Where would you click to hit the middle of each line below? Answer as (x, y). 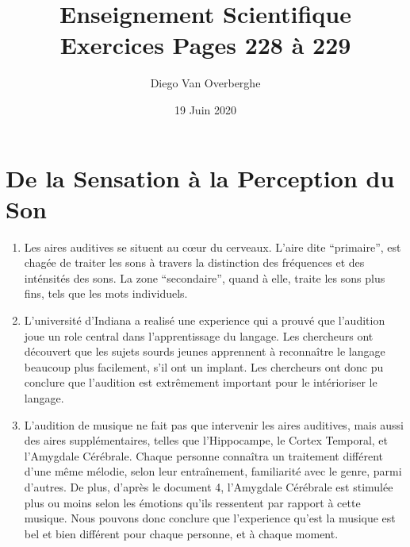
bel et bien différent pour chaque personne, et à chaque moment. (181, 533)
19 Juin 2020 (205, 109)
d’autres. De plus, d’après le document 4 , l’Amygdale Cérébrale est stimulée (209, 486)
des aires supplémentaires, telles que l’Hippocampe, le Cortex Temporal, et (206, 440)
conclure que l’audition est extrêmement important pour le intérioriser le (201, 382)
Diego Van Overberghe (205, 83)
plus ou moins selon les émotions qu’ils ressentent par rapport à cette (192, 502)
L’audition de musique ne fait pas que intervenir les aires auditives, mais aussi (214, 424)
